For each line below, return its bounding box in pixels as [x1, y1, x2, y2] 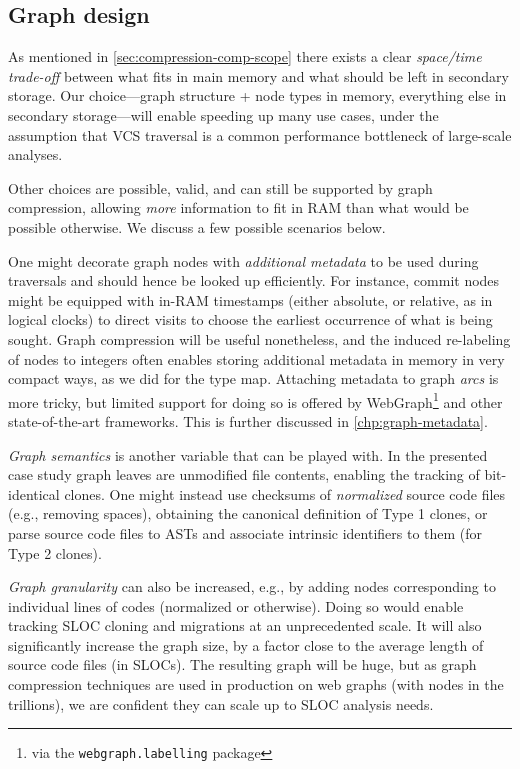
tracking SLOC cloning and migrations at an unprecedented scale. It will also [8, 615, 482, 636]
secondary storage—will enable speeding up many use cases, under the [8, 104, 439, 125]
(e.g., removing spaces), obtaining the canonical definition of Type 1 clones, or [8, 503, 488, 524]
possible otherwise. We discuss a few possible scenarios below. [8, 216, 386, 237]
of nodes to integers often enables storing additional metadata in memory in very [8, 348, 505, 369]
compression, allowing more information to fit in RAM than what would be [8, 197, 469, 218]
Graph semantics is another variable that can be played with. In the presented [8, 444, 488, 465]
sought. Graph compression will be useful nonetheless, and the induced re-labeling [8, 328, 511, 349]
